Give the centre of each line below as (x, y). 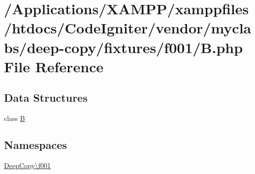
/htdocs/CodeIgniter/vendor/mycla (128, 28)
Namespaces (35, 145)
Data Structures (46, 98)
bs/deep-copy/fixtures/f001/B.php (124, 47)
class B (15, 118)
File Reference (54, 66)
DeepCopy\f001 (28, 165)
